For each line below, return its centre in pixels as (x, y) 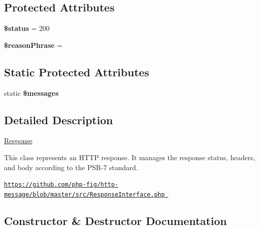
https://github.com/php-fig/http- (61, 185)
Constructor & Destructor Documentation (116, 220)
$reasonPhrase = (33, 45)
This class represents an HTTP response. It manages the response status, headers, (130, 157)
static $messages (31, 93)
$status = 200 (27, 28)
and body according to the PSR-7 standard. (71, 167)
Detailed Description (59, 119)
